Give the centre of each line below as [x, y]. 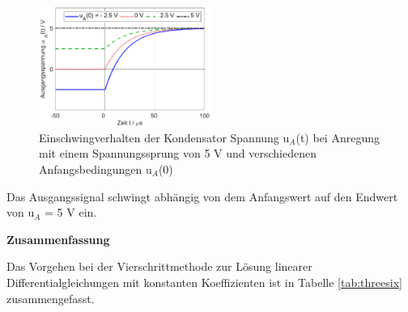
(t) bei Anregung [338, 137]
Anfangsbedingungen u [96, 169]
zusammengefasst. [51, 298]
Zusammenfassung [58, 239]
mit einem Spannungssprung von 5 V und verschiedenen [178, 153]
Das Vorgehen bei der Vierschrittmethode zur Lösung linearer [159, 266]
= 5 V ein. [71, 212]
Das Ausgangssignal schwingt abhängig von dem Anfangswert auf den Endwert [202, 196]
